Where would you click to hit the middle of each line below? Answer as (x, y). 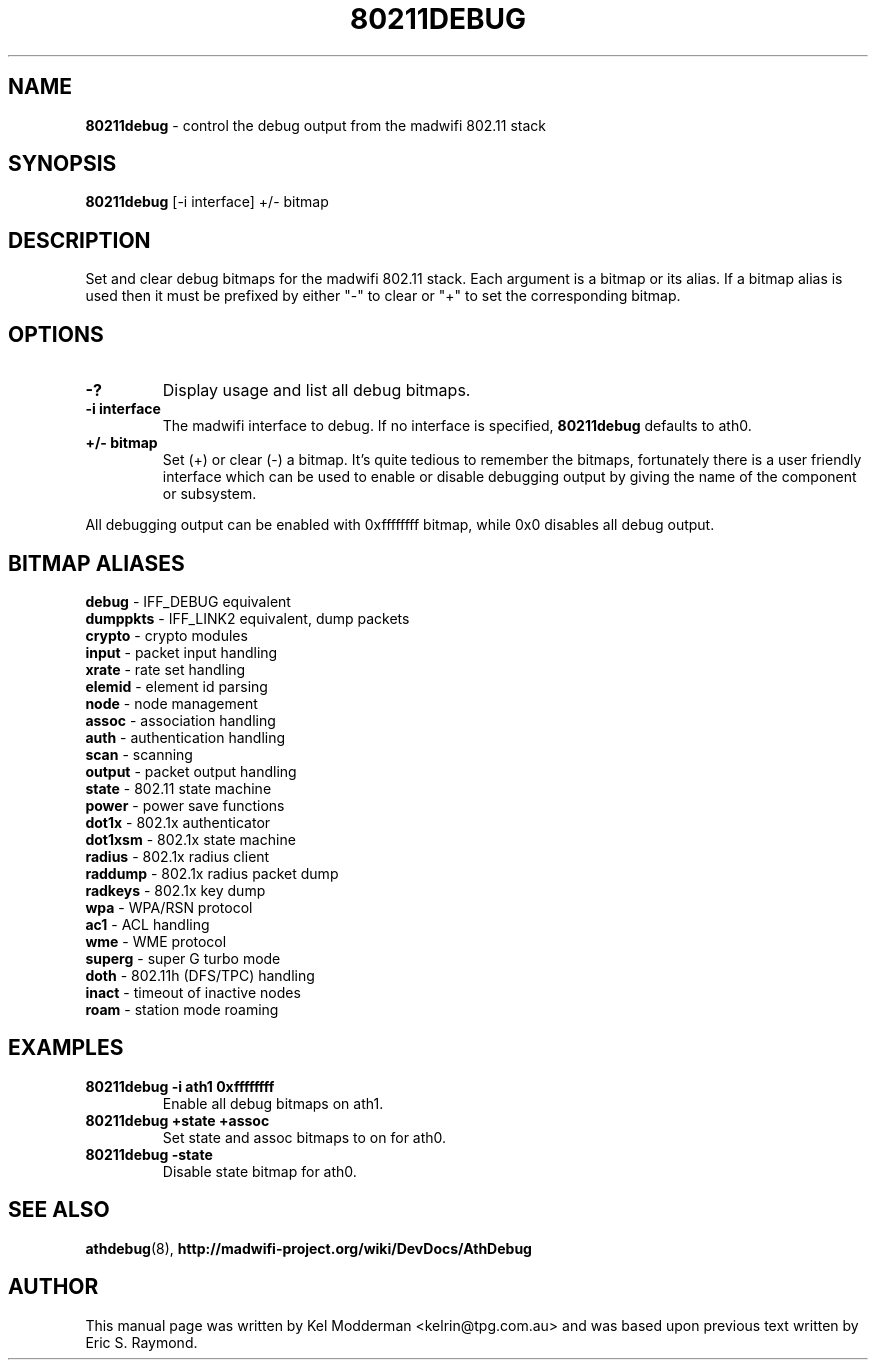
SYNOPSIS (62, 164)
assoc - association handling (180, 720)
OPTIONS (56, 334)
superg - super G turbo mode (183, 958)
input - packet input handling (181, 652)
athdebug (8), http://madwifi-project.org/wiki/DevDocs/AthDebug (308, 1248)
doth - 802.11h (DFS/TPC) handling (200, 975)
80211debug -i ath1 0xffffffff (180, 1086)
